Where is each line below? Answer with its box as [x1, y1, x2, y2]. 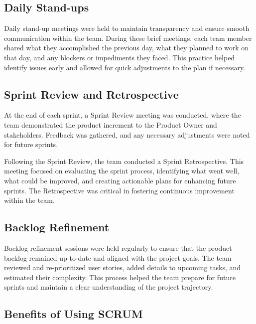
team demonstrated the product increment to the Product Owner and [4, 119, 217, 130]
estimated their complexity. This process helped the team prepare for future [4, 272, 236, 282]
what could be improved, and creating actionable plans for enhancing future [4, 175, 236, 185]
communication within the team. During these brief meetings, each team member [4, 32, 252, 43]
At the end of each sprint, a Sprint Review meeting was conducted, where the [4, 110, 241, 120]
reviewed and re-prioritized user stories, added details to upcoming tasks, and [4, 262, 241, 273]
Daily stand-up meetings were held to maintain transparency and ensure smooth [4, 23, 250, 33]
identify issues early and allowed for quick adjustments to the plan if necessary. [4, 62, 246, 72]
